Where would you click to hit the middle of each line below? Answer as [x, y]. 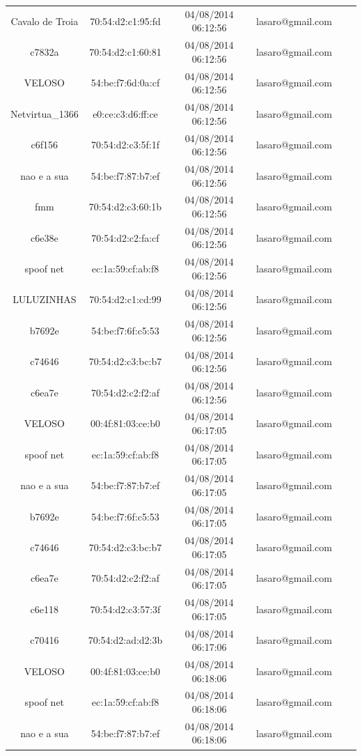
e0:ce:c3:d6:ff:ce [125, 113]
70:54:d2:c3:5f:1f [125, 145]
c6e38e [45, 237]
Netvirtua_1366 [45, 113]
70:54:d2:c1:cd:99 [125, 299]
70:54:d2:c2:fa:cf [125, 237]
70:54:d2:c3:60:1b [125, 207]
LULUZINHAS [45, 299]
